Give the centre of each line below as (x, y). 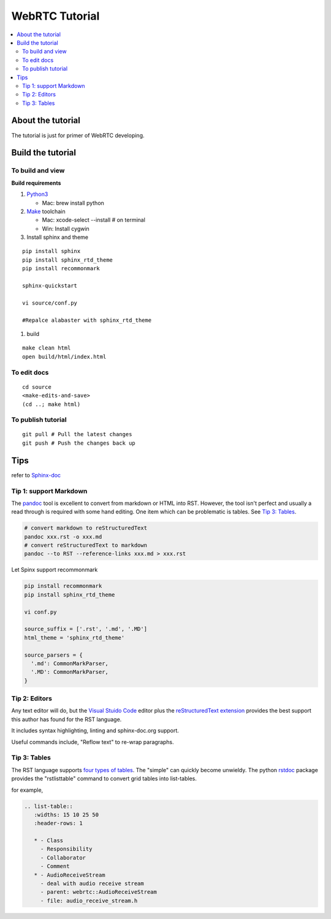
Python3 (37, 194)
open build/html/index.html (64, 357)
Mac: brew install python (73, 203)
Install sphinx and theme (58, 237)
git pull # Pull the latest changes (77, 434)
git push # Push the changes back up (79, 443)
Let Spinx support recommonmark (55, 570)
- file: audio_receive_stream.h (89, 901)
